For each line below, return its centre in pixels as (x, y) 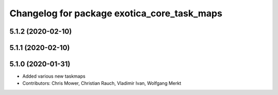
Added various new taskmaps (54, 76)
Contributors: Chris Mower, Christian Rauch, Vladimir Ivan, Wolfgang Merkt (102, 83)
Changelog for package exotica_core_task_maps (116, 13)
